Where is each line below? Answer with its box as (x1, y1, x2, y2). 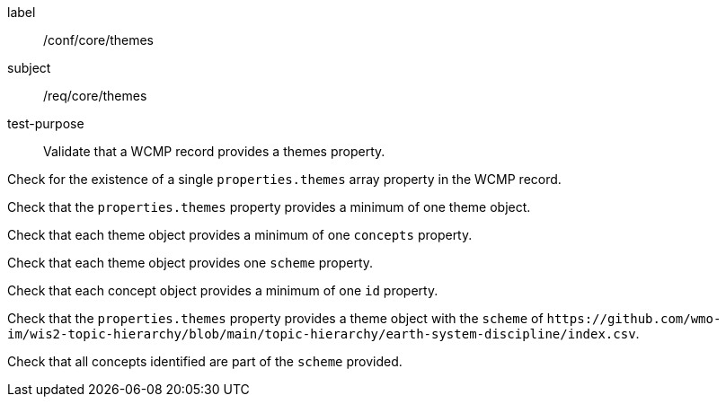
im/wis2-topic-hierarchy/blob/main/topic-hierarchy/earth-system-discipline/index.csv (7, 327, 636, 341)
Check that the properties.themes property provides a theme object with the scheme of (7, 311, 544, 326)
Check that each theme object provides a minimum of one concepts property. (7, 227, 473, 242)
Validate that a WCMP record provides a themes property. (43, 144, 385, 159)
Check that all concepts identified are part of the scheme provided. (7, 354, 403, 369)
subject (7, 60, 51, 75)
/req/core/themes (43, 88, 147, 103)
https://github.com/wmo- (546, 312, 722, 326)
